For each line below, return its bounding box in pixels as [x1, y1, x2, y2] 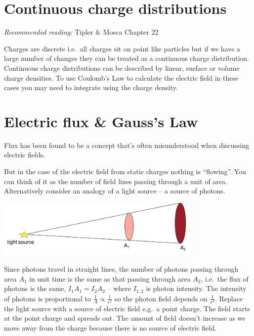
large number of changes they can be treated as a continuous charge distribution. [4, 53, 249, 63]
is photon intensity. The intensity [146, 283, 247, 293]
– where [107, 283, 131, 293]
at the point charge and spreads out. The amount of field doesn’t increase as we [4, 313, 246, 323]
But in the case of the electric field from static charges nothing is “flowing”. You [4, 166, 246, 176]
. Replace [215, 293, 243, 303]
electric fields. [4, 149, 45, 160]
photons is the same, [4, 283, 66, 293]
